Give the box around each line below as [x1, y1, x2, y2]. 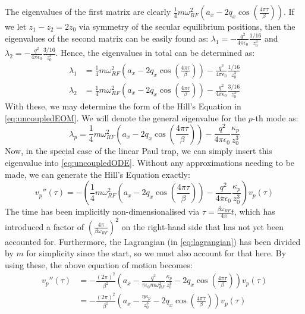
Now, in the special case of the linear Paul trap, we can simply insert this [5, 145, 272, 157]
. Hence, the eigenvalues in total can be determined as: [55, 46, 255, 59]
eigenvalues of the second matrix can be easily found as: [5, 32, 209, 44]
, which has [234, 205, 275, 218]
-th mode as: [252, 111, 298, 124]
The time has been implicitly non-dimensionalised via [5, 205, 200, 218]
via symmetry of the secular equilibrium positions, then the [78, 20, 295, 32]
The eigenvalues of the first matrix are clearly [5, 5, 171, 17]
